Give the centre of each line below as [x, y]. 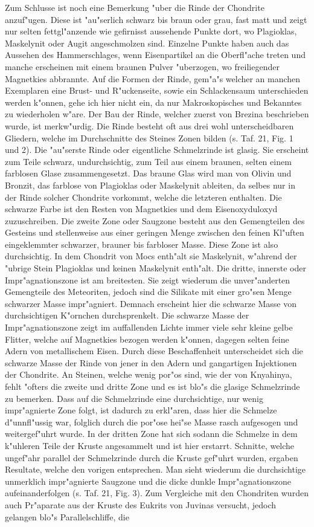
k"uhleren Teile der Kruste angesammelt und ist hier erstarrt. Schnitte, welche [150, 445]
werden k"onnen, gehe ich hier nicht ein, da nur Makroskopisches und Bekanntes [153, 102]
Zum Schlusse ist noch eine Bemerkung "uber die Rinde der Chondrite [135, 7]
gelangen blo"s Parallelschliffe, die [67, 516]
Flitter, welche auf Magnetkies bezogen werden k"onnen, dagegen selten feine [147, 339]
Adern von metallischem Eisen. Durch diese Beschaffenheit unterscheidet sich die [154, 351]
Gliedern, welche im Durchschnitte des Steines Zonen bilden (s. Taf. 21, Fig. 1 [149, 137]
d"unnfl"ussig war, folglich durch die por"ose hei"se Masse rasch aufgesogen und [152, 422]
